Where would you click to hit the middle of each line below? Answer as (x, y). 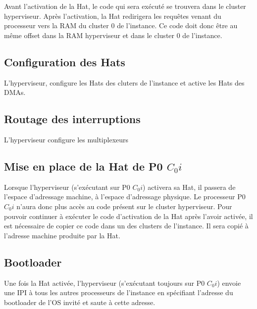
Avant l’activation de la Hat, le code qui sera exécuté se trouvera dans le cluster (125, 6)
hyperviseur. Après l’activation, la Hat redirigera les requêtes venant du (113, 16)
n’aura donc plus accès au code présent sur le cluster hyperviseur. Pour (124, 206)
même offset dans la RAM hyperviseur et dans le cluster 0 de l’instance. (113, 35)
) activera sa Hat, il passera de (189, 187)
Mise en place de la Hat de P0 (83, 166)
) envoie (229, 283)
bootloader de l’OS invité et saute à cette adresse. (80, 302)
